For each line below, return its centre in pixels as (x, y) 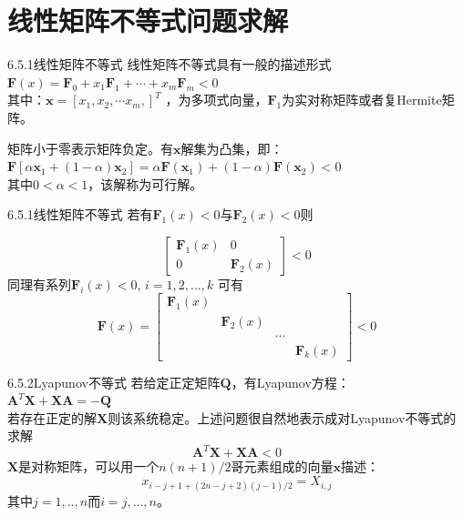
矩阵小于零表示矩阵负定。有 (90, 148)
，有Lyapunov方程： (290, 382)
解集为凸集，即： (232, 148)
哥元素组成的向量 (282, 466)
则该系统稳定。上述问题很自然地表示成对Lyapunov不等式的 (282, 417)
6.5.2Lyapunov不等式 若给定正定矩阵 (114, 382)
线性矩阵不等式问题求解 (148, 20)
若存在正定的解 (52, 417)
